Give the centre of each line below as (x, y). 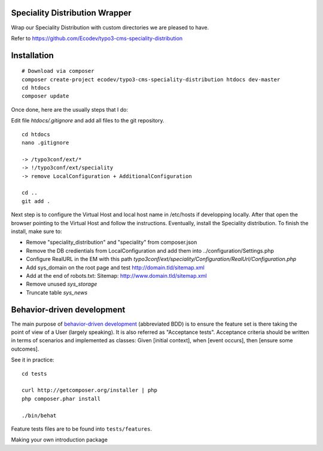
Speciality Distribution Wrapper (71, 13)
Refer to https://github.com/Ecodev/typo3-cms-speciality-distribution (97, 38)
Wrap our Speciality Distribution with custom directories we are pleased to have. (110, 27)
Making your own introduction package (59, 440)
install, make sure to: (36, 231)
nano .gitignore (45, 143)
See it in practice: (33, 360)
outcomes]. (25, 349)
